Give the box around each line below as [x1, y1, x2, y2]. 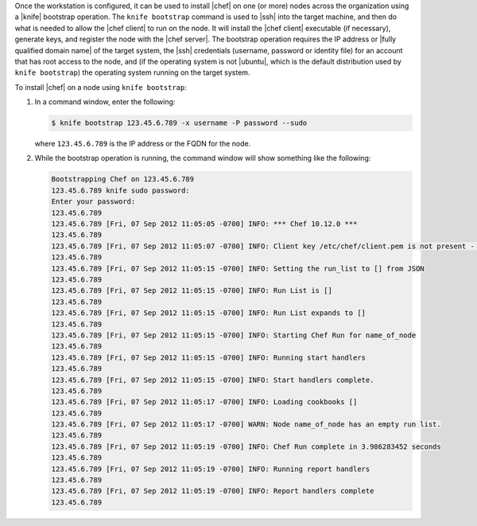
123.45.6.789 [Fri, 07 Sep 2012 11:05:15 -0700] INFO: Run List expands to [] [51, 309, 366, 318]
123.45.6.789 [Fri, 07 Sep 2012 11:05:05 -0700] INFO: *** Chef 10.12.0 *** [51, 220, 358, 228]
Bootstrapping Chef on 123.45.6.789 [51, 175, 195, 184]
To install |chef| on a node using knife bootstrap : [14, 82, 187, 92]
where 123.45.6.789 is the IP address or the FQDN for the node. [34, 139, 251, 149]
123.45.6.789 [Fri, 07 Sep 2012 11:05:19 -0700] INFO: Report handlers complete [51, 486, 374, 496]
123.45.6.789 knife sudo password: [51, 185, 190, 195]
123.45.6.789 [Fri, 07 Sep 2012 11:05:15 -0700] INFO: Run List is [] [51, 286, 333, 295]
